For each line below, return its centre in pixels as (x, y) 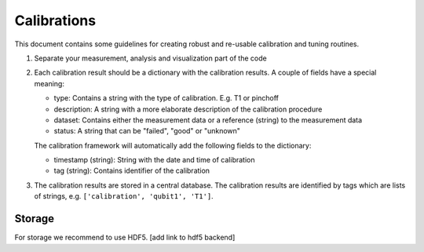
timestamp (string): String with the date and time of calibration (154, 160)
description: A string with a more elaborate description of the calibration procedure (188, 109)
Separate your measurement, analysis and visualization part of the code (150, 58)
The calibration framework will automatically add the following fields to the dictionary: (173, 145)
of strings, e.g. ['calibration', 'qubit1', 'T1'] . (124, 196)
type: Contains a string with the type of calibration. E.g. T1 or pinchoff (166, 98)
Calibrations (55, 20)
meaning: (49, 83)
